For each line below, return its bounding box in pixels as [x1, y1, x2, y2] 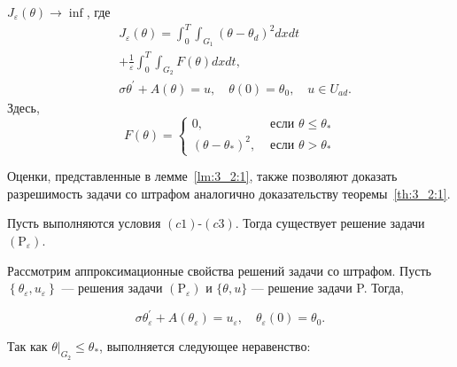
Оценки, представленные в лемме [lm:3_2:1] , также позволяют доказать [7, 167, 398, 185]
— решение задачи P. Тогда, [251, 278, 404, 297]
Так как [7, 337, 48, 355]
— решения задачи [61, 278, 163, 297]
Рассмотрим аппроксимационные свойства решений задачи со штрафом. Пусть [7, 261, 431, 279]
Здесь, [7, 98, 40, 116]
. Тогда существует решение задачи [235, 214, 425, 232]
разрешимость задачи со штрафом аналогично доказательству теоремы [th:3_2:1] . [7, 183, 451, 202]
